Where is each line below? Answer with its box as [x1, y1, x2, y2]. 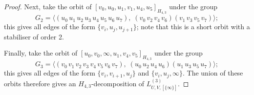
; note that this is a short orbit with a [136, 21, 250, 32]
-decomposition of [91, 78, 145, 88]
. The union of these [182, 68, 243, 78]
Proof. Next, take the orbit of [4, 1, 92, 11]
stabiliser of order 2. [4, 31, 64, 41]
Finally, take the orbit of [4, 48, 78, 58]
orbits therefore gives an [4, 78, 76, 88]
